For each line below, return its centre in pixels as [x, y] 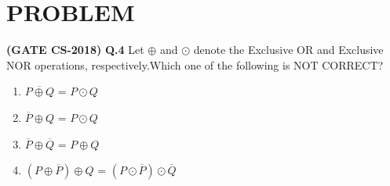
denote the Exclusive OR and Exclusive [288, 50]
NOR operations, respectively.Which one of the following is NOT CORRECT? [195, 64]
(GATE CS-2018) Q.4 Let [75, 50]
